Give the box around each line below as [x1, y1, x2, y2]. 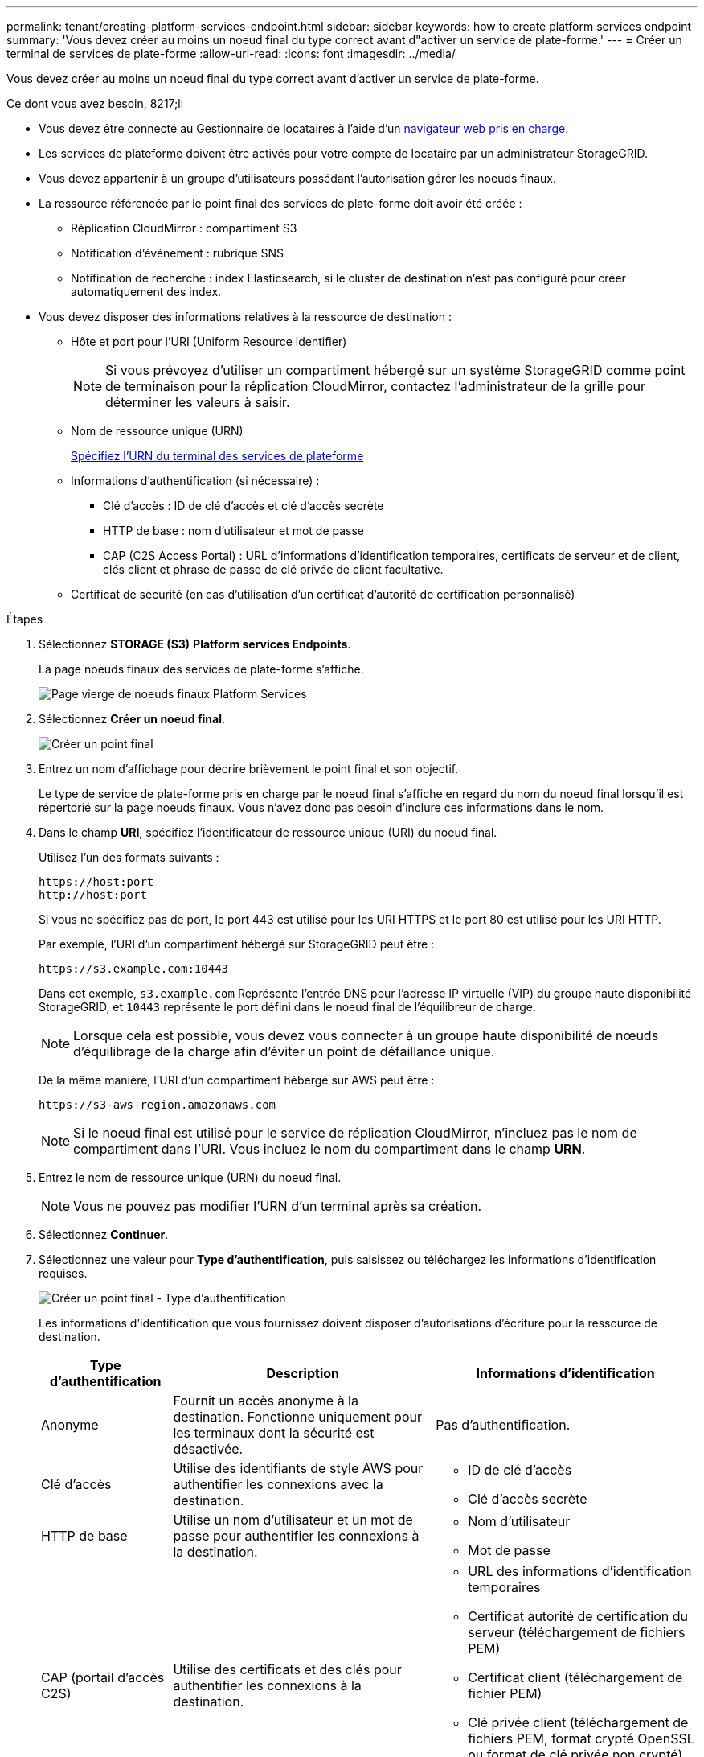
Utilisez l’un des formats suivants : [39, 850, 219, 864]
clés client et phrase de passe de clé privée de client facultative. [103, 562, 444, 576]
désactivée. [173, 1441, 244, 1457]
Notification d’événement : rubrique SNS [71, 246, 284, 260]
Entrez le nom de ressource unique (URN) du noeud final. [39, 1171, 342, 1184]
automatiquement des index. [71, 285, 222, 298]
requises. [39, 1266, 88, 1280]
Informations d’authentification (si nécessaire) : [71, 474, 320, 488]
